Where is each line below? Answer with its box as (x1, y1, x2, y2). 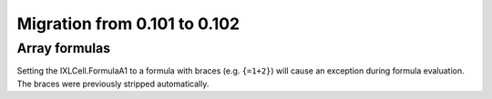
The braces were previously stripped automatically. (16, 78, 210, 89)
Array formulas (16, 40, 111, 56)
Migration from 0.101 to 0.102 (16, 14, 241, 34)
